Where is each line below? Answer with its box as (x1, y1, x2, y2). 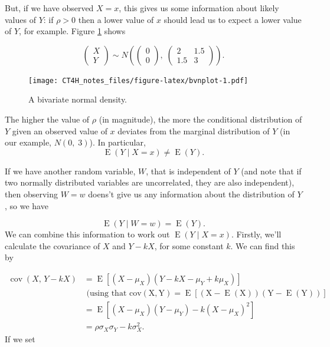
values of (5, 13, 36, 25)
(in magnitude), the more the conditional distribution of (99, 113, 302, 125)
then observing (5, 188, 58, 200)
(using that (86, 289, 127, 298)
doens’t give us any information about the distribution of (88, 188, 295, 200)
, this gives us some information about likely (119, 2, 279, 14)
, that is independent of (146, 164, 231, 177)
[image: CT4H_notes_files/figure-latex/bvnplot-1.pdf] (28, 76, 249, 85)
